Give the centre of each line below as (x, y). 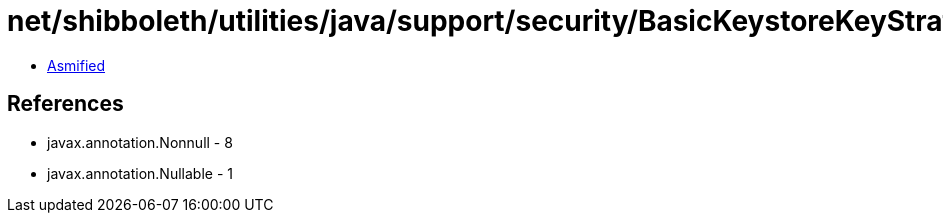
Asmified (76, 65)
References (65, 104)
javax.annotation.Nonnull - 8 (140, 142)
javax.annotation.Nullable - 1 (140, 173)
